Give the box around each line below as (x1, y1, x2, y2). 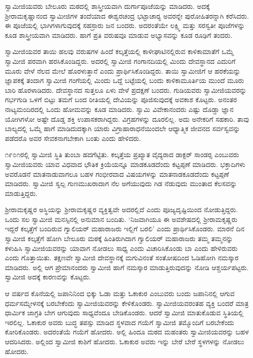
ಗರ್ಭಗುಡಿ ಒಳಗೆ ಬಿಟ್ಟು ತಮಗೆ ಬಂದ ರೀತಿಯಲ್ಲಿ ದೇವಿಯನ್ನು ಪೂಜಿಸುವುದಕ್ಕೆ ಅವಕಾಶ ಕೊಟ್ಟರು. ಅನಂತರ (5, 94, 237, 105)
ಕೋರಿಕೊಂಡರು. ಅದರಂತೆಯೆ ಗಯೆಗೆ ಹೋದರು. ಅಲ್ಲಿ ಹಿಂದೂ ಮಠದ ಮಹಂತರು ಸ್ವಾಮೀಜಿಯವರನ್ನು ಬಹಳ (5, 327, 249, 337)
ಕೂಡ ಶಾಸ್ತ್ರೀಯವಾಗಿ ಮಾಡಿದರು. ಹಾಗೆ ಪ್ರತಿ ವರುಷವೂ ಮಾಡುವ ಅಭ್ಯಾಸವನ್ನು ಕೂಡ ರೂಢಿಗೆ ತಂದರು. (5, 29, 232, 40)
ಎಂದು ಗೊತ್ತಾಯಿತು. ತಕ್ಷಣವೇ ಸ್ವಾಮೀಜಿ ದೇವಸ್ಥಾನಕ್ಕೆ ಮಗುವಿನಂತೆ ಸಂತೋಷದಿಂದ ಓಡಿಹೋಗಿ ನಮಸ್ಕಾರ (5, 252, 239, 263)
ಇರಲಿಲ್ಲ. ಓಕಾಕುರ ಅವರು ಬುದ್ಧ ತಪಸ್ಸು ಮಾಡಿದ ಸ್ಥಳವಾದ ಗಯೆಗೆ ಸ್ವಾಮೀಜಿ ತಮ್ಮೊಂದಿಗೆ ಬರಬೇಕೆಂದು (5, 317, 234, 327)
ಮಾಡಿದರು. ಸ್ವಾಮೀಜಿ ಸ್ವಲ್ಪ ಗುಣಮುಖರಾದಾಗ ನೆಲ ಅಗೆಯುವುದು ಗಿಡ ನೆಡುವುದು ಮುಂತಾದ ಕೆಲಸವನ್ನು (5, 178, 237, 189)
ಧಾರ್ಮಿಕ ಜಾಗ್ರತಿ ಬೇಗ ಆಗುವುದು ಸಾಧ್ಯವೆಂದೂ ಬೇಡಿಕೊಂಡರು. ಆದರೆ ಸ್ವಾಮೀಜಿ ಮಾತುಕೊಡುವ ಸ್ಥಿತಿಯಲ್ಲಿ (5, 307, 244, 318)
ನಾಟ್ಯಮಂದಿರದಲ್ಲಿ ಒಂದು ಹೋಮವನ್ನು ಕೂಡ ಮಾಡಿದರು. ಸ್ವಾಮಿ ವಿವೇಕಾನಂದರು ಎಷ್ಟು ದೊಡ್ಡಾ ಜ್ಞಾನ (5, 104, 234, 114)
